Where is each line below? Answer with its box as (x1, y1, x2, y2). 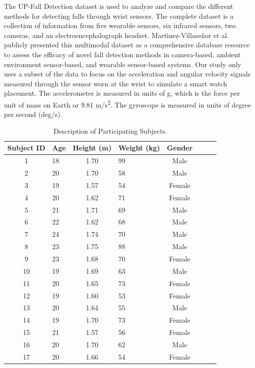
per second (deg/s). (4, 109, 63, 119)
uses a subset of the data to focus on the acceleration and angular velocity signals (4, 69, 251, 79)
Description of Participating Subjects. (53, 125, 167, 136)
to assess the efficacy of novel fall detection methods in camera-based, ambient (4, 49, 241, 59)
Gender (167, 143, 193, 153)
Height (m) (73, 143, 111, 153)
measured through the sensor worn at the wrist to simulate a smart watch (4, 78, 227, 88)
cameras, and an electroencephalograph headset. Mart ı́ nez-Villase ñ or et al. (4, 30, 229, 40)
